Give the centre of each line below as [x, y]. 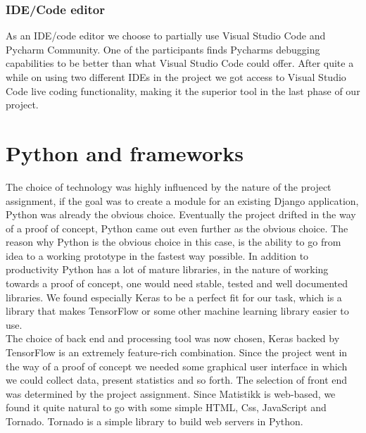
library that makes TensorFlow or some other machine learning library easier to [177, 311]
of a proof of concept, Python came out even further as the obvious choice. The [177, 228]
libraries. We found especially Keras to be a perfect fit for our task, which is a [174, 297]
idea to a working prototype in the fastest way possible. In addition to [157, 255]
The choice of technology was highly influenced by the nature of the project [169, 186]
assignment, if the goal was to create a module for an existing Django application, [182, 200]
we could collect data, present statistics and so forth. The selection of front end [177, 380]
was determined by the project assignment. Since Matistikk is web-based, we [171, 393]
